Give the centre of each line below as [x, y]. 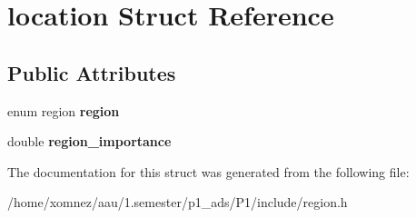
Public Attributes [92, 72]
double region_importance [89, 141]
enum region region [64, 110]
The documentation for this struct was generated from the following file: [208, 171]
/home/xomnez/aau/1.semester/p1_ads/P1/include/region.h [178, 202]
